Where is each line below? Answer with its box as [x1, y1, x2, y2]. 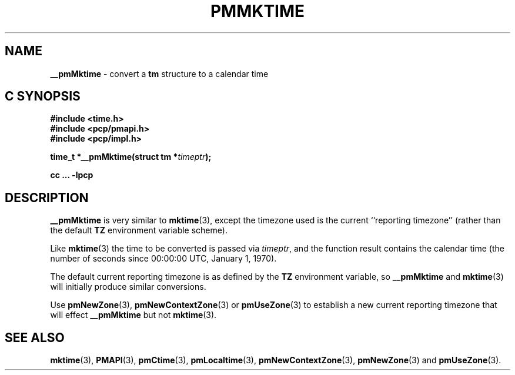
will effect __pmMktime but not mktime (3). [50, 310, 217, 320]
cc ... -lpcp [50, 170, 93, 180]
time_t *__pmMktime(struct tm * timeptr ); [50, 152, 212, 162]
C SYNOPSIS [5, 89, 81, 104]
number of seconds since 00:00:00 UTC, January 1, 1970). [50, 253, 277, 264]
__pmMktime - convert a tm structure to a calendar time [50, 68, 269, 79]
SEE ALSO [5, 330, 65, 345]
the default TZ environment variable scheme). [50, 225, 228, 236]
